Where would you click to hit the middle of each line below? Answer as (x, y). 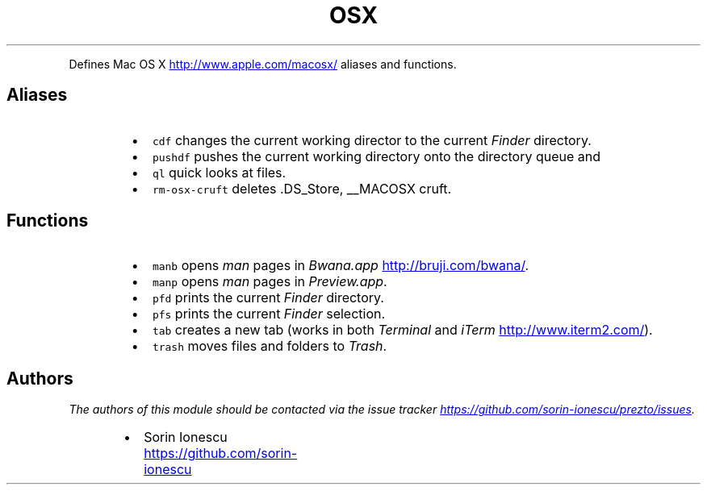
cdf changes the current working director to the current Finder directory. (372, 140)
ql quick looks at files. (219, 172)
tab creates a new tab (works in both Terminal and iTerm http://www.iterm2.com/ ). (402, 330)
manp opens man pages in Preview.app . (270, 282)
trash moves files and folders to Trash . (270, 346)
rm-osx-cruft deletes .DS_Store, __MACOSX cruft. (302, 188)
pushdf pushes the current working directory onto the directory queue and (377, 156)
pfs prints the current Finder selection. (269, 314)
